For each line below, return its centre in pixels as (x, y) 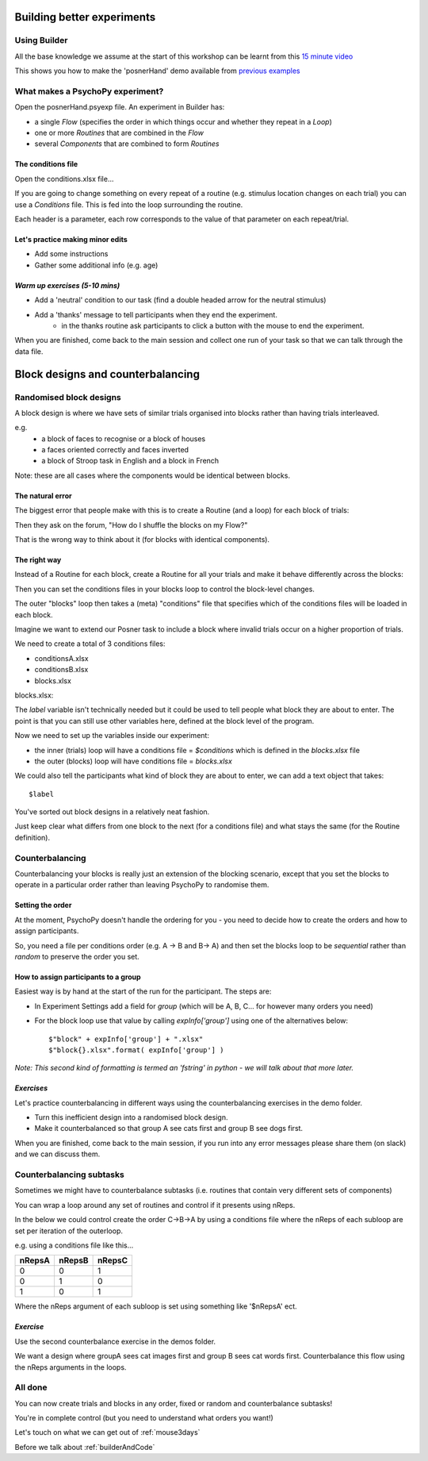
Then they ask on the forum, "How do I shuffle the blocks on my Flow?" (131, 525)
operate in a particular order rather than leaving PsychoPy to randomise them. (142, 885)
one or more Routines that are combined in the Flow (119, 133)
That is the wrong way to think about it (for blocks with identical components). (142, 540)
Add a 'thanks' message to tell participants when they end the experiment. (156, 314)
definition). (32, 837)
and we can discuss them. (57, 1154)
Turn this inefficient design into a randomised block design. (131, 1117)
